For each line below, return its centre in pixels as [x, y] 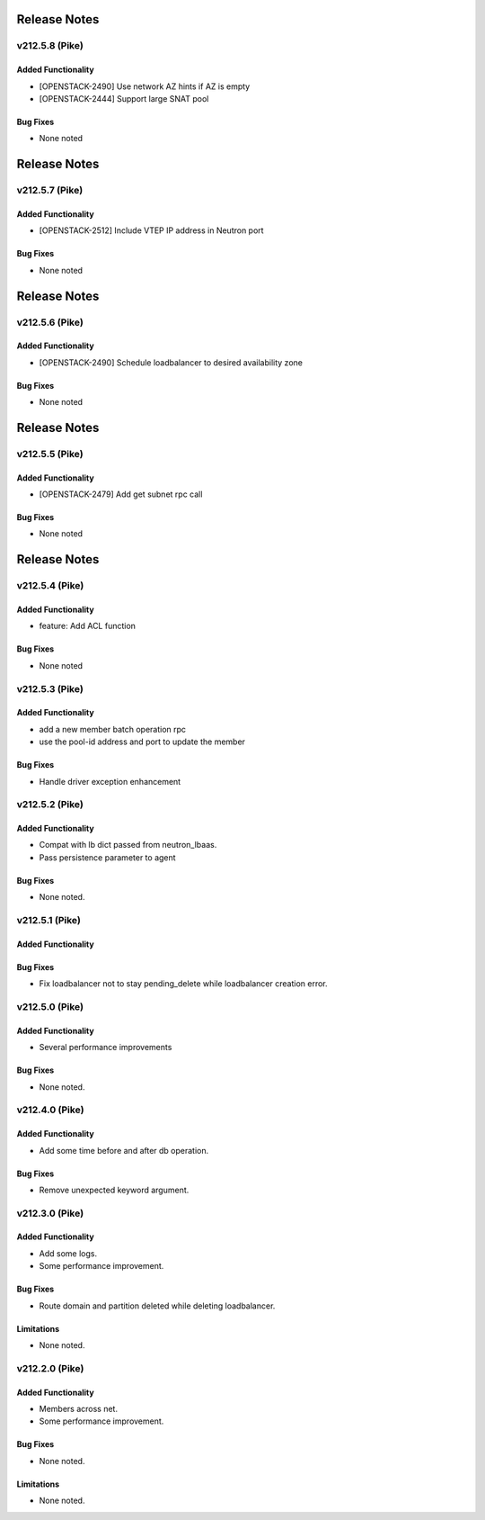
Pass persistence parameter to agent [107, 857]
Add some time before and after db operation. [124, 1150]
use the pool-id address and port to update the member [142, 742]
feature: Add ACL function [88, 626]
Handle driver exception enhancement [110, 781]
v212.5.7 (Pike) [50, 191]
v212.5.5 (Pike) [50, 454]
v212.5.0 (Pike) [50, 1006]
